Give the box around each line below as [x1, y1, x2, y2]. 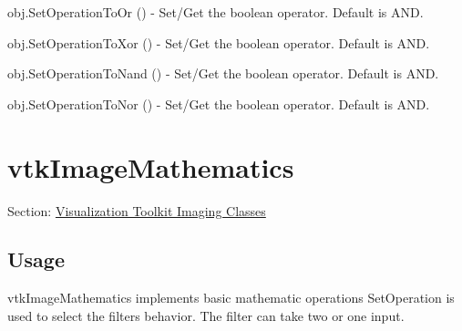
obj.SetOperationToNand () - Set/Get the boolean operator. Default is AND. [7, 64, 439, 83]
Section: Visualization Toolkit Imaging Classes [7, 201, 266, 220]
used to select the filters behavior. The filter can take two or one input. [7, 305, 405, 325]
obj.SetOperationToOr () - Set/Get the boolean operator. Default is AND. [7, 3, 424, 21]
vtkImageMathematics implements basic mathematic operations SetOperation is [7, 288, 455, 307]
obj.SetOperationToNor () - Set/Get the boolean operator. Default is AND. [7, 94, 430, 113]
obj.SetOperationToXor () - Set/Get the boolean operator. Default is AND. [7, 33, 430, 52]
